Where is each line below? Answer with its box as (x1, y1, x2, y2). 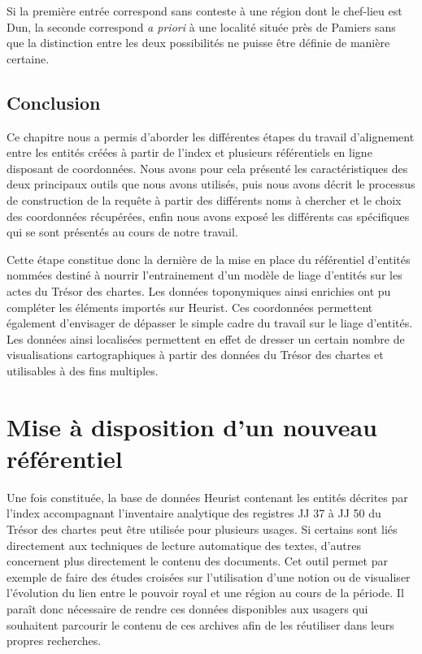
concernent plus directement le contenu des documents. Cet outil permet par (7, 552, 388, 570)
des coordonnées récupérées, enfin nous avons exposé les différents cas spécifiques (7, 207, 410, 224)
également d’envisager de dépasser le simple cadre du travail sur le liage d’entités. (7, 314, 413, 331)
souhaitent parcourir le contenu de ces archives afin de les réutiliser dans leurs (7, 616, 394, 633)
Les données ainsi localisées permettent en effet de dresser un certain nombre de (7, 330, 405, 347)
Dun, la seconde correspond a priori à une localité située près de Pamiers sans (7, 18, 396, 35)
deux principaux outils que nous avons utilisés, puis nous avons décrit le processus (7, 175, 415, 193)
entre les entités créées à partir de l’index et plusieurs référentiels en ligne (7, 144, 372, 161)
